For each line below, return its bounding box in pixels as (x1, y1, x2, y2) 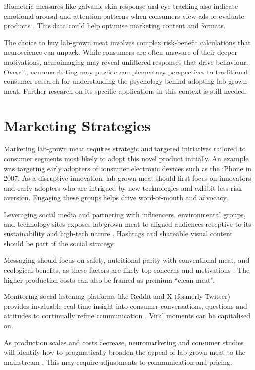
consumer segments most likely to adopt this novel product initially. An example (4, 153, 249, 164)
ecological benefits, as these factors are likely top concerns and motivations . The (4, 265, 250, 275)
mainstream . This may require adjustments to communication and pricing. (4, 356, 232, 367)
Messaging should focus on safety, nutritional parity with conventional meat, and (4, 255, 250, 265)
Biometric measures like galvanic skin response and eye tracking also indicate (4, 1, 238, 11)
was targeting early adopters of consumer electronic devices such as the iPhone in (4, 163, 251, 173)
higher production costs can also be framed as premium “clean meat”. (4, 274, 215, 285)
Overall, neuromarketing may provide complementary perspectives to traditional (4, 66, 248, 76)
